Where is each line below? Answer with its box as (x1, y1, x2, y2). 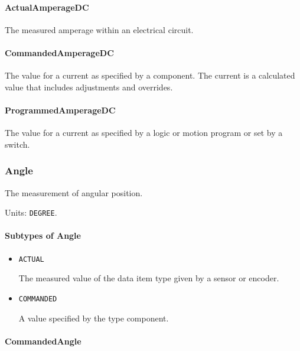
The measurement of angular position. (5, 186, 143, 199)
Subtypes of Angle (5, 229, 81, 242)
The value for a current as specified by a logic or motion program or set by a (5, 126, 283, 139)
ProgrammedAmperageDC (5, 103, 116, 116)
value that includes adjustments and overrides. (5, 80, 173, 93)
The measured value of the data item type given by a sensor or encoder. (18, 272, 279, 284)
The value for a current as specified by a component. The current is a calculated (5, 69, 295, 82)
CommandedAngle (5, 334, 81, 347)
